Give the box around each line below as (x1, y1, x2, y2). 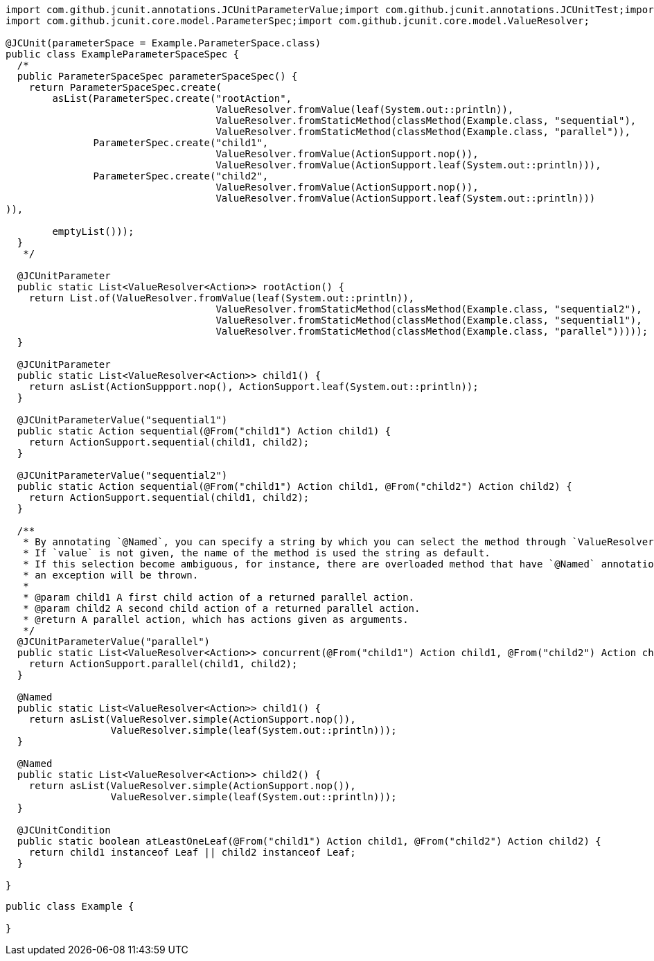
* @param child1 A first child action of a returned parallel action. (23, 592, 415, 603)
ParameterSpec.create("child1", (93, 137, 269, 148)
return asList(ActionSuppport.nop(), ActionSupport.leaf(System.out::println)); (28, 381, 479, 392)
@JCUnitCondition (17, 825, 111, 836)
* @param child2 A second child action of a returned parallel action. (23, 603, 421, 614)
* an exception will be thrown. (23, 570, 199, 581)
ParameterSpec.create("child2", (93, 170, 269, 182)
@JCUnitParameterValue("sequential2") (17, 470, 228, 481)
